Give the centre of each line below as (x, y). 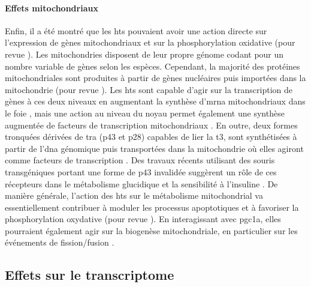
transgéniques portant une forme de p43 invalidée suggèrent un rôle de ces (141, 171)
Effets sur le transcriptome (90, 275)
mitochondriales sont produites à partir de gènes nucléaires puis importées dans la (155, 78)
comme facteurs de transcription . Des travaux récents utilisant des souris (140, 160)
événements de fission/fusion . (60, 242)
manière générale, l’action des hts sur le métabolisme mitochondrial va (134, 195)
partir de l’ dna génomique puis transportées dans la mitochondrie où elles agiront (154, 148)
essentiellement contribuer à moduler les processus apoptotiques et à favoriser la (152, 207)
